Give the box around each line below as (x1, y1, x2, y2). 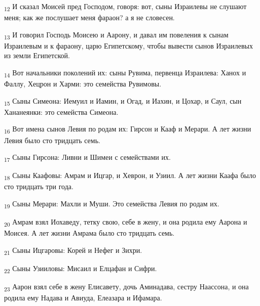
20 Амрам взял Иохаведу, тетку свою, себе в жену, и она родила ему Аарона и (4, 216, 247, 228)
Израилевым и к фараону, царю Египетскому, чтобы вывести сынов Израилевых (4, 40, 253, 51)
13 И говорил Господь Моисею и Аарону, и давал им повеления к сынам (4, 29, 229, 41)
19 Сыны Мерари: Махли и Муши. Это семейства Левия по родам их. (4, 198, 219, 210)
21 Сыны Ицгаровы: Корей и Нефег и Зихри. (4, 244, 142, 256)
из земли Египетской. (4, 50, 70, 61)
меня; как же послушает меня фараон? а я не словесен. (4, 12, 175, 23)
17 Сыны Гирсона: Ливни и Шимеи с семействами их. (4, 152, 171, 163)
